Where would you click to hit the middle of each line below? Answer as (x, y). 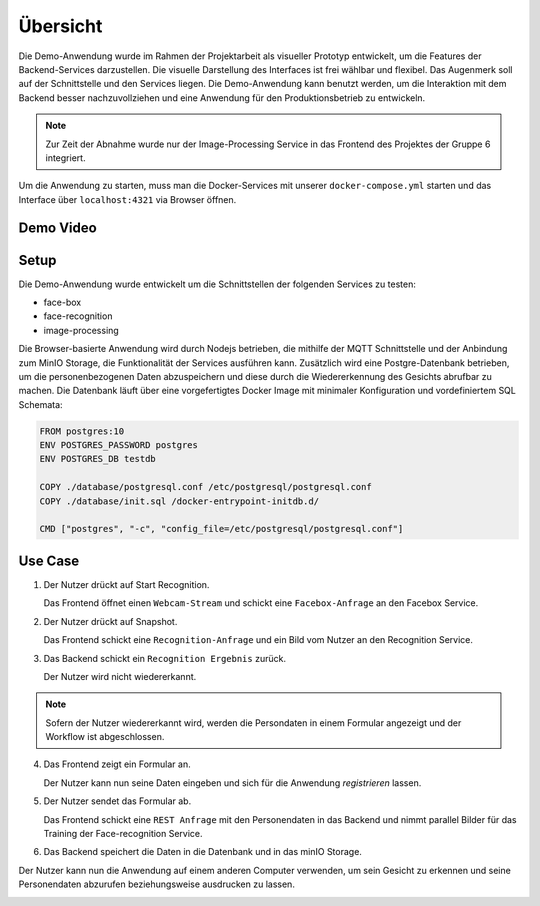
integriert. (65, 157)
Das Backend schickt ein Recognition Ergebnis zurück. (165, 658)
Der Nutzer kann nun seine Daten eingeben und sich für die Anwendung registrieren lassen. (232, 782)
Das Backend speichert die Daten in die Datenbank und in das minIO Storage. (202, 852)
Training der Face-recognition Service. (123, 834)
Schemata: (41, 404)
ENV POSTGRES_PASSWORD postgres (119, 445)
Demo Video (57, 228)
